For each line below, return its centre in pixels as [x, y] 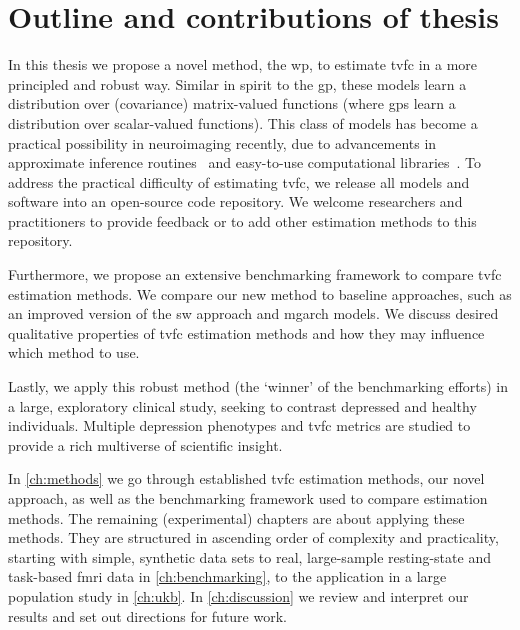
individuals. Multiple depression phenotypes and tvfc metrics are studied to [239, 425]
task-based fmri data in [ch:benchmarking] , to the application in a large [227, 576]
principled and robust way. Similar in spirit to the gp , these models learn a [237, 83]
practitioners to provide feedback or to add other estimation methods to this [242, 220]
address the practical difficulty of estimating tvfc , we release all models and [239, 181]
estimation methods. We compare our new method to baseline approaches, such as [260, 293]
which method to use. [74, 352]
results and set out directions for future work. [147, 615]
